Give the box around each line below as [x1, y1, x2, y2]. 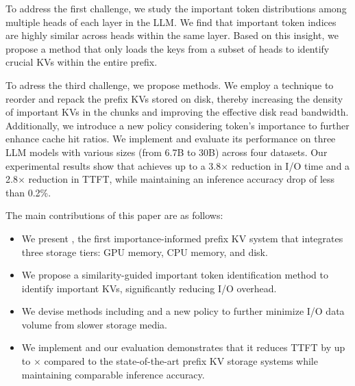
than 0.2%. [5, 185, 51, 199]
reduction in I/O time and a [231, 158, 350, 172]
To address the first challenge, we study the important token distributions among [5, 1, 347, 15]
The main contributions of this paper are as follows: [5, 208, 223, 222]
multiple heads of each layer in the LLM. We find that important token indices [5, 14, 336, 29]
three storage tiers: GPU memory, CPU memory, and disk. [21, 244, 268, 259]
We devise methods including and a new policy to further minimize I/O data [21, 304, 345, 318]
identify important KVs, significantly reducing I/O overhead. [21, 281, 277, 295]
